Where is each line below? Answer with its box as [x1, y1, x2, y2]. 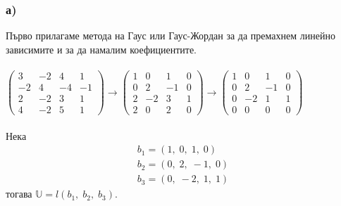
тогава [6, 186, 32, 201]
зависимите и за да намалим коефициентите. [6, 41, 197, 56]
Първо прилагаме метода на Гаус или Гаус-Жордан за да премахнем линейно [6, 28, 335, 43]
